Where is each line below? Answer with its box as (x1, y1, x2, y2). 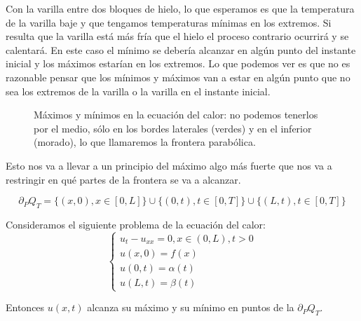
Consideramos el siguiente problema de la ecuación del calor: (6, 217, 266, 231)
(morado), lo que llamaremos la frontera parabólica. (34, 135, 256, 149)
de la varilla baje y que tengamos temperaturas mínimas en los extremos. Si (6, 15, 332, 29)
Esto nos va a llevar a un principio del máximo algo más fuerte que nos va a (6, 158, 332, 172)
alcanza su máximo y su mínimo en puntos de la (87, 300, 294, 315)
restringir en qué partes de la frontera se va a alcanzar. (6, 172, 241, 186)
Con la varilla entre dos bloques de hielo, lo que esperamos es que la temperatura (6, 1, 355, 15)
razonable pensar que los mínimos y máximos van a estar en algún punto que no (6, 69, 350, 84)
